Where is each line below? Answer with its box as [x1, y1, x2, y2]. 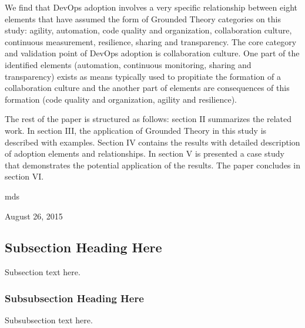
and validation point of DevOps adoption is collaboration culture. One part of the [5, 47, 300, 59]
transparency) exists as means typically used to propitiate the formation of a [5, 70, 281, 82]
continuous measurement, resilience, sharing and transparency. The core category [5, 35, 297, 48]
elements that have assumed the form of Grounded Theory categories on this [5, 12, 281, 25]
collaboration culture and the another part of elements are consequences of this [5, 82, 290, 94]
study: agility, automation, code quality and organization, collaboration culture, [5, 24, 292, 36]
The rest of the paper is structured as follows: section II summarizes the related [5, 113, 292, 125]
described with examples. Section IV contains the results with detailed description [5, 136, 300, 148]
